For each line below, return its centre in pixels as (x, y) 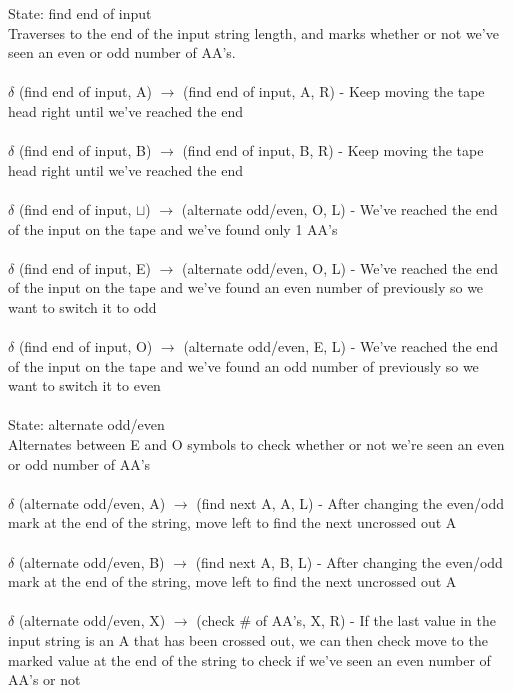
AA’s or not (44, 679)
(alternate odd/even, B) (91, 561)
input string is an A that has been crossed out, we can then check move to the (248, 640)
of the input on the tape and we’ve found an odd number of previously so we (243, 365)
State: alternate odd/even (86, 424)
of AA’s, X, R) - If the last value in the (375, 620)
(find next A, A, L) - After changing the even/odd (350, 502)
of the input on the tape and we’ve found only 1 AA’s (173, 228)
